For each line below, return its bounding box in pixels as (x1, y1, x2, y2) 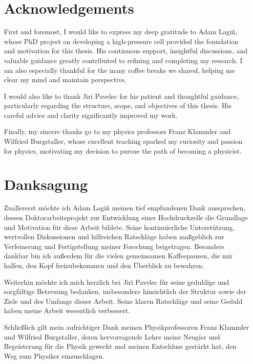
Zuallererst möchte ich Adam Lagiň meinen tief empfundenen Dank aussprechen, (4, 203, 246, 213)
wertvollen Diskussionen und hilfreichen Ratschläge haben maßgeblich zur (4, 231, 225, 242)
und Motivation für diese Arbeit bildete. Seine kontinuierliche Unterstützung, (4, 222, 235, 232)
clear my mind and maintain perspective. (4, 74, 126, 85)
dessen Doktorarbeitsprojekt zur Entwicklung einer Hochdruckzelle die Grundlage (4, 212, 248, 222)
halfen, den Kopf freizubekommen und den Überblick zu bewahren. (4, 260, 204, 270)
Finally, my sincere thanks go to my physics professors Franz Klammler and (4, 126, 231, 136)
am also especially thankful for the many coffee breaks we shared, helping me (4, 65, 235, 75)
